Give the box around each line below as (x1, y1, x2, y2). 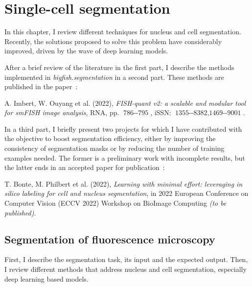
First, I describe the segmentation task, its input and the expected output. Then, (4, 254, 248, 264)
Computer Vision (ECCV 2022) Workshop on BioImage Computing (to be (4, 198, 227, 208)
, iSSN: (150, 107, 171, 118)
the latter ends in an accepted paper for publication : (4, 162, 165, 172)
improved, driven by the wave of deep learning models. (4, 46, 168, 56)
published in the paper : (4, 81, 78, 92)
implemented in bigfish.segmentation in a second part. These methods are (4, 72, 224, 82)
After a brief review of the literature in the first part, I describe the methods (4, 62, 234, 72)
